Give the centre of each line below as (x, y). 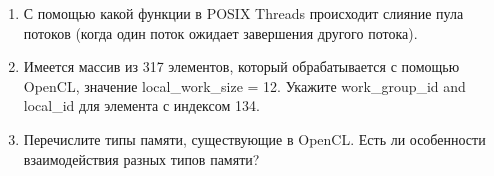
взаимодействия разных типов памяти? (141, 158)
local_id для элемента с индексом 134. (141, 105)
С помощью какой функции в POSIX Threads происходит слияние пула (243, 13)
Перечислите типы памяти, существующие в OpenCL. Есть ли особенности (254, 138)
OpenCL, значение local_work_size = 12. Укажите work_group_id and (244, 85)
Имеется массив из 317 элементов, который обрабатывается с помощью (241, 66)
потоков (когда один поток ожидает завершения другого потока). (220, 32)
